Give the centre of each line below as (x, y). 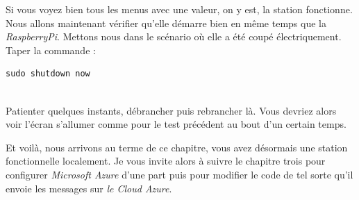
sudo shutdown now (48, 74)
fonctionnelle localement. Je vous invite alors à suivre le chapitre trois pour (166, 161)
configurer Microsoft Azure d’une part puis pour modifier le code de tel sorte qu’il (179, 174)
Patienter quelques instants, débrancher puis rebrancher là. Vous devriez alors (171, 110)
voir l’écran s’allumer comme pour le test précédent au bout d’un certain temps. (176, 124)
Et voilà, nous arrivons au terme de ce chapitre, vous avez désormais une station (177, 147)
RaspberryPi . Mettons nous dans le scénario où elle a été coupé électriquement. (174, 36)
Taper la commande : (51, 50)
